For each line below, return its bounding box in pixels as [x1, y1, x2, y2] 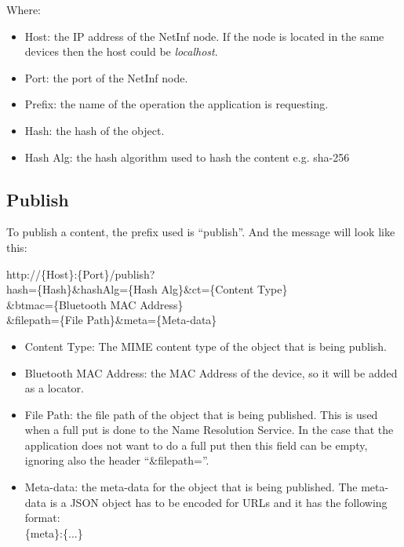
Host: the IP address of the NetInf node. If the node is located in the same [24, 27, 384, 44]
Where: [6, 2, 41, 17]
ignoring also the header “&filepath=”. [24, 452, 209, 469]
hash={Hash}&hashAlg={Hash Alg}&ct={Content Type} [6, 281, 288, 297]
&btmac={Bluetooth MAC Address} [6, 296, 184, 312]
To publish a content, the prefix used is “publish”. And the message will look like [6, 224, 395, 240]
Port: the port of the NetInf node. [24, 69, 188, 86]
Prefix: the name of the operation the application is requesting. [24, 96, 329, 112]
